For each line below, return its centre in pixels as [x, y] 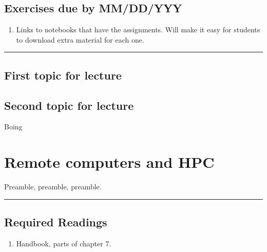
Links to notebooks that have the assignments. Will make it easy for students [138, 30]
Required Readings [56, 222]
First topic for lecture [63, 75]
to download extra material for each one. [80, 39]
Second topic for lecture [69, 105]
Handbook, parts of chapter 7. [64, 243]
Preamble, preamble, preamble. [53, 187]
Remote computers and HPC [109, 162]
